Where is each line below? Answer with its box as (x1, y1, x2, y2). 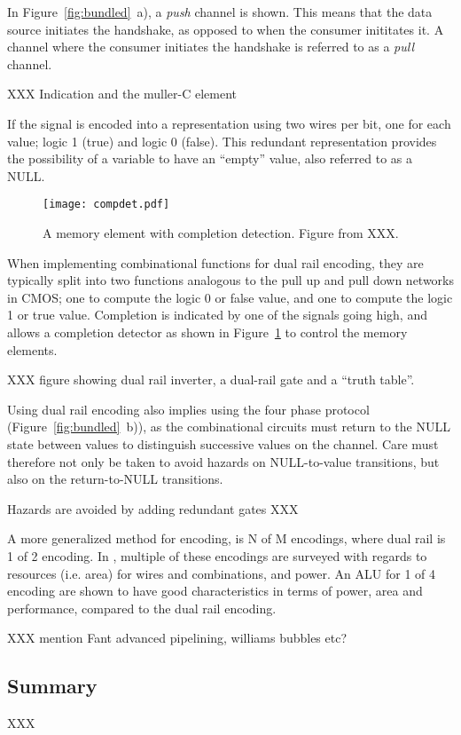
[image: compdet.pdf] (43, 198, 170, 211)
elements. (7, 340, 58, 359)
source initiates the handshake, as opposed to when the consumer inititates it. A (7, 20, 444, 38)
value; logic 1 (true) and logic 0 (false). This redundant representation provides (7, 131, 437, 150)
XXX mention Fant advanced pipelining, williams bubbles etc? (7, 628, 348, 647)
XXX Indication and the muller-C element (7, 84, 238, 103)
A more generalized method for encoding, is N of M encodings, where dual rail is (7, 529, 446, 548)
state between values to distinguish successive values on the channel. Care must (7, 434, 439, 453)
